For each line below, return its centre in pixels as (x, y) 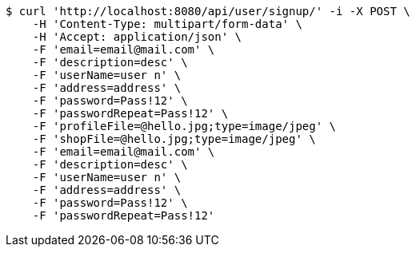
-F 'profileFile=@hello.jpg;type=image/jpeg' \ (184, 126)
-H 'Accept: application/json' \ (137, 37)
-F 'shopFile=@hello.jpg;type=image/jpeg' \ (174, 139)
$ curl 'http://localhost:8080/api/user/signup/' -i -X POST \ (208, 11)
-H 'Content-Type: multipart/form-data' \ (167, 24)
